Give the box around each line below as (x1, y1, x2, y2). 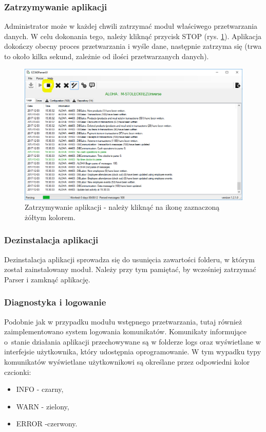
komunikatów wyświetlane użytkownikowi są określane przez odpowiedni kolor (4, 356, 250, 367)
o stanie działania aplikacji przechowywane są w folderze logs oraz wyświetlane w (4, 336, 261, 347)
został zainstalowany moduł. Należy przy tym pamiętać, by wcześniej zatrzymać (4, 264, 256, 275)
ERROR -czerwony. (16, 418, 78, 429)
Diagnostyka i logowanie (4, 296, 106, 309)
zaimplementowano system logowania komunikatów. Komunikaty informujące (4, 326, 246, 337)
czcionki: (4, 366, 31, 377)
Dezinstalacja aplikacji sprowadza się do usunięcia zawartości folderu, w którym (4, 254, 255, 264)
